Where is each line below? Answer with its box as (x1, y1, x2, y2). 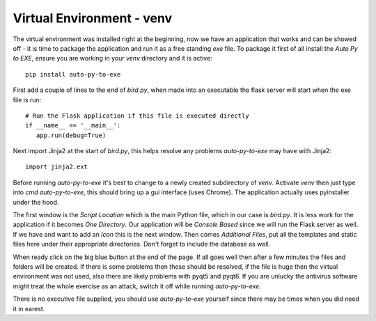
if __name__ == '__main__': (25, 122, 121, 130)
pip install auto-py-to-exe (25, 70, 121, 78)
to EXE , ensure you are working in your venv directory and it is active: (13, 54, 212, 63)
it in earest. (13, 304, 45, 313)
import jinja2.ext (25, 163, 88, 171)
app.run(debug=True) (36, 131, 107, 139)
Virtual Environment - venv (13, 10, 173, 26)
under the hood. (13, 198, 59, 206)
